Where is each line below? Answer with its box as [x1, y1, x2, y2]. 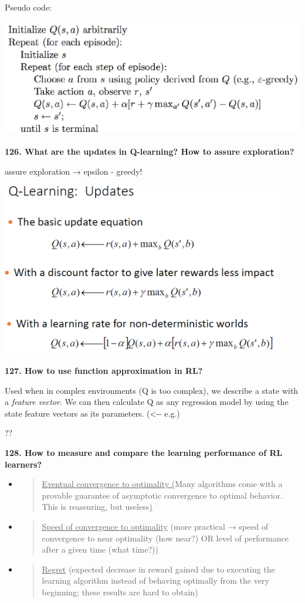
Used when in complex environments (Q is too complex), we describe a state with [5, 384, 299, 396]
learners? [5, 458, 42, 470]
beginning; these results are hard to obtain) [42, 585, 198, 598]
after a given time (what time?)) [42, 543, 158, 556]
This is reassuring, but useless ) [42, 500, 152, 513]
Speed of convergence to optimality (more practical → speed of [42, 520, 269, 532]
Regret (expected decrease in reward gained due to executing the [42, 563, 275, 575]
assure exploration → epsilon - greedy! [5, 165, 143, 177]
